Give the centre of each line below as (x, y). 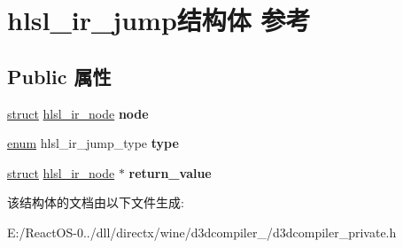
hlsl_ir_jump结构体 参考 (159, 20)
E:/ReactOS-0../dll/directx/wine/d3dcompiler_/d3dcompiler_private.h (202, 232)
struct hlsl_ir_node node (78, 113)
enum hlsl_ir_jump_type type (93, 143)
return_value (170, 172)
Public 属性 (59, 76)
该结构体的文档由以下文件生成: (96, 202)
